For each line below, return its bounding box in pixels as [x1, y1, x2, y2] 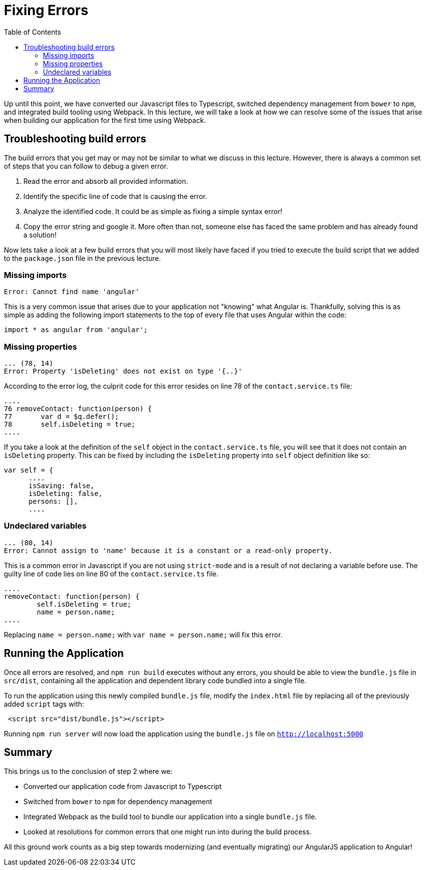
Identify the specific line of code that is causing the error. [23, 192, 207, 200]
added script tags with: [4, 699, 84, 708]
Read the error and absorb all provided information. [23, 177, 188, 185]
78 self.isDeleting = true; [4, 420, 136, 429]
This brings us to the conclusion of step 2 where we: [4, 767, 173, 775]
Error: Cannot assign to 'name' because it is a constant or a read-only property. [4, 546, 333, 554]
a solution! [23, 230, 57, 239]
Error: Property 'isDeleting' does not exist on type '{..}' [4, 367, 242, 376]
